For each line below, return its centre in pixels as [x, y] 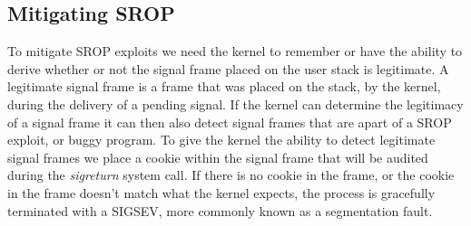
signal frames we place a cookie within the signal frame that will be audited [218, 157]
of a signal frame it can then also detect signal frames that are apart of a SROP [230, 122]
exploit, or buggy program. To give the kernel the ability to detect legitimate [221, 140]
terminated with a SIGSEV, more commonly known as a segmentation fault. [220, 210]
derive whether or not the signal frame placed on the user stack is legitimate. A [228, 68]
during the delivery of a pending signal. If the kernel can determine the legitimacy [235, 104]
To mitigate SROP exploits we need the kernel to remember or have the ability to [235, 51]
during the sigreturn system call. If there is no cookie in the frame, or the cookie [231, 175]
